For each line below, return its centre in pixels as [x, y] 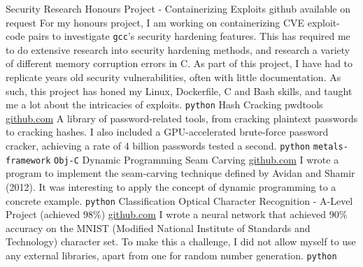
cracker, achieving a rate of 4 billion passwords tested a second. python [158, 146]
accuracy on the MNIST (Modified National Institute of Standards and [158, 228]
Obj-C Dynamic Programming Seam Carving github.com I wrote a [197, 159]
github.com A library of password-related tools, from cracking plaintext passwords [182, 118]
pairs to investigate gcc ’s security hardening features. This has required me [189, 36]
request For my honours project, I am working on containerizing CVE [155, 22]
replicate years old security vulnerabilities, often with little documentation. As [173, 77]
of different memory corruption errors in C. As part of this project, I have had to [179, 63]
